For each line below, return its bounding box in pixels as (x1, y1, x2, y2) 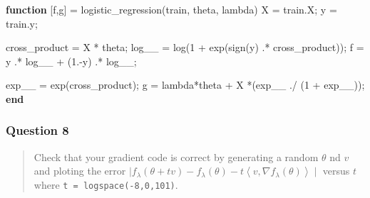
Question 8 (6, 121, 69, 139)
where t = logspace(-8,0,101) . (34, 177, 178, 192)
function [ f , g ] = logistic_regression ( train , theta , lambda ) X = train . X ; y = (6, 2, 337, 16)
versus (322, 163, 350, 178)
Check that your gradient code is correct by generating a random (34, 149, 319, 164)
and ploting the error (34, 163, 126, 178)
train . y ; (6, 16, 38, 31)
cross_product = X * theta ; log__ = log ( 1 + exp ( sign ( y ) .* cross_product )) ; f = (6, 40, 364, 55)
